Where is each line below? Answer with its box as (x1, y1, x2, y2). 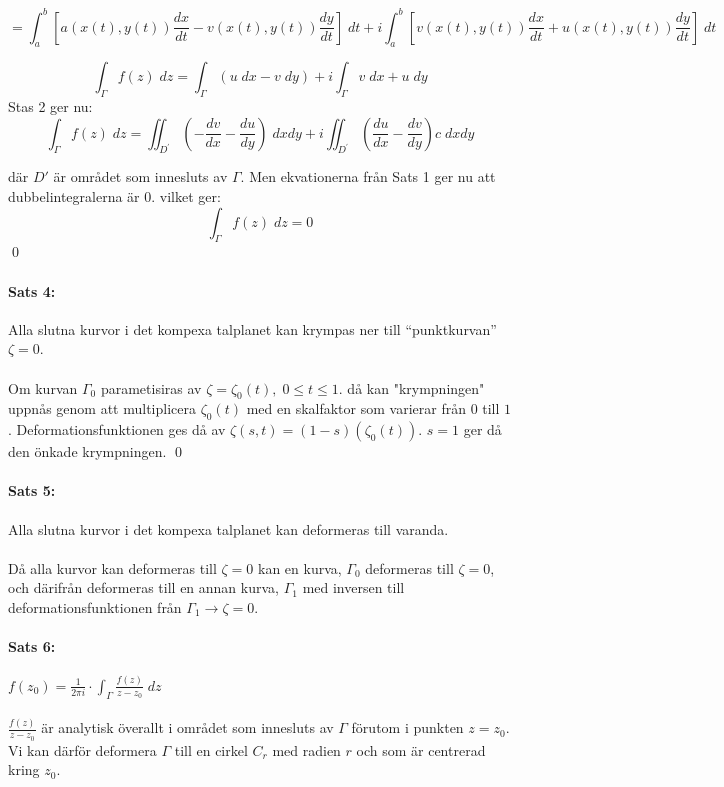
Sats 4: (8, 280, 56, 301)
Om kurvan (8, 377, 78, 398)
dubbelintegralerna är (8, 186, 140, 207)
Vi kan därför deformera (8, 739, 157, 760)
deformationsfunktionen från (8, 597, 182, 617)
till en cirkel (174, 739, 248, 760)
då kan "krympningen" (347, 377, 485, 398)
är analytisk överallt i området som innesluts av (41, 717, 334, 738)
